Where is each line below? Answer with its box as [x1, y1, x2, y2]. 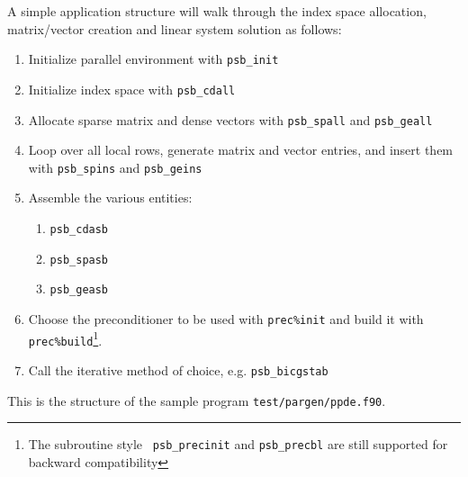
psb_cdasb [49, 223, 109, 236]
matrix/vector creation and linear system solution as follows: [7, 19, 342, 38]
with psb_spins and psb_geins [28, 157, 202, 176]
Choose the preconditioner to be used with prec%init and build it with [28, 309, 424, 328]
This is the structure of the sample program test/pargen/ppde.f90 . [7, 391, 386, 409]
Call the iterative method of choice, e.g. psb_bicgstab [28, 360, 328, 379]
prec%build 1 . [28, 328, 103, 349]
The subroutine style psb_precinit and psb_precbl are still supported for [28, 435, 448, 454]
